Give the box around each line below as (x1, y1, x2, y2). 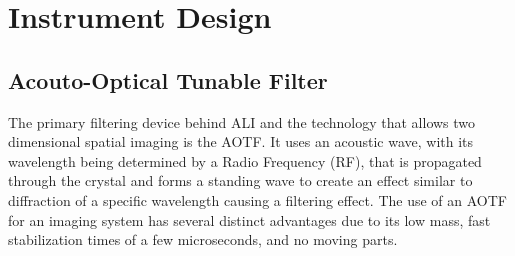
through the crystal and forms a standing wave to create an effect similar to (8, 170, 473, 191)
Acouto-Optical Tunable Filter (8, 64, 328, 95)
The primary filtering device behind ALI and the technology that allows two (8, 111, 476, 132)
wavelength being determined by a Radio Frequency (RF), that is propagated (8, 150, 482, 171)
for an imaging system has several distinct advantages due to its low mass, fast (8, 209, 491, 230)
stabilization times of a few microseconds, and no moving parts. (8, 229, 398, 250)
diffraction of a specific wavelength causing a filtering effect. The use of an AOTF (8, 189, 508, 210)
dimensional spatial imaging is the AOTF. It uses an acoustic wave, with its (8, 131, 474, 152)
